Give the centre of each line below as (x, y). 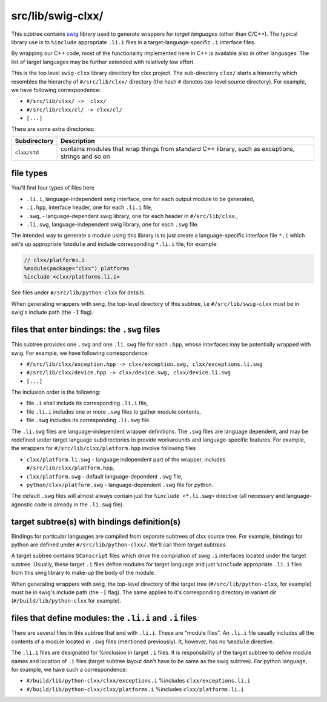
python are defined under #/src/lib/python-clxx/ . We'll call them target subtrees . (119, 545)
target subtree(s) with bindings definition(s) (96, 522)
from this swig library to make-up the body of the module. (83, 573)
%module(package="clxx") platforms (77, 269)
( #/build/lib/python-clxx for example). (66, 601)
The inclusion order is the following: (56, 392)
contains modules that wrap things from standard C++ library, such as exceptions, (178, 148)
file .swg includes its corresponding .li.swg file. (88, 420)
